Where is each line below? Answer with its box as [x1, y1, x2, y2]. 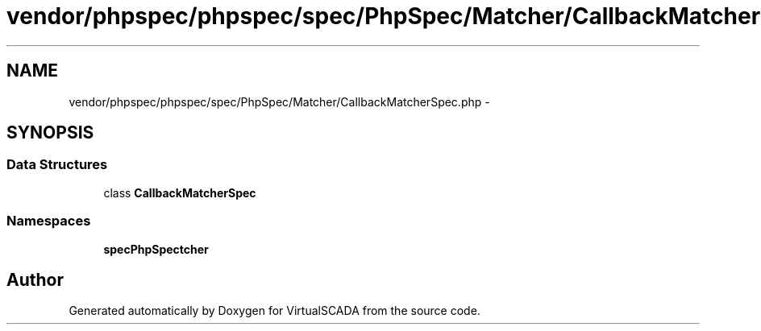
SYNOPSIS [6, 122, 94, 143]
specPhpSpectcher [103, 242, 209, 256]
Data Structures [6, 156, 108, 173]
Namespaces [6, 213, 91, 230]
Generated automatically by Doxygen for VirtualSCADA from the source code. [69, 304, 480, 318]
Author [6, 269, 64, 290]
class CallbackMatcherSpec [103, 185, 256, 200]
